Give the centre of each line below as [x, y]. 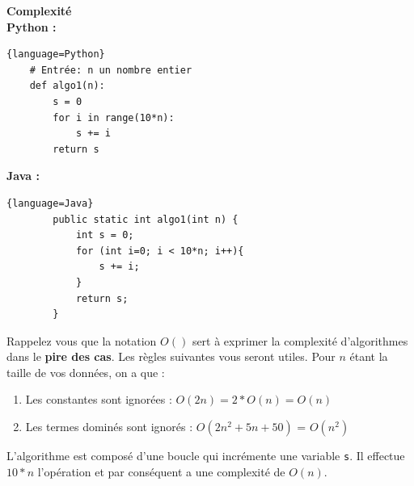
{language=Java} [50, 203]
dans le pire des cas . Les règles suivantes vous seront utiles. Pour [171, 356]
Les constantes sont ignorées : [99, 399]
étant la [369, 356]
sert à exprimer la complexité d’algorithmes [300, 340]
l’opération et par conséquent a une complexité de [161, 471]
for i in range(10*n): [114, 117]
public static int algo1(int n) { [146, 219]
